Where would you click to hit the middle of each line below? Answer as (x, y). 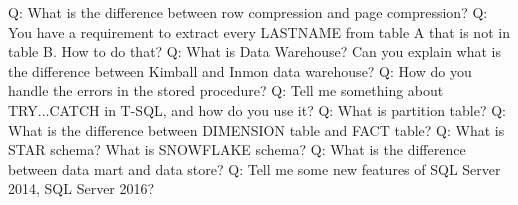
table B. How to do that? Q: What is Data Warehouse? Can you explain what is (254, 51)
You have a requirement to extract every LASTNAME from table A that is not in (259, 31)
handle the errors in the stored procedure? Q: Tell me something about (226, 90)
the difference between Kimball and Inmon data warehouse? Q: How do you (240, 70)
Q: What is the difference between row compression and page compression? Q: (248, 12)
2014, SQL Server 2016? (81, 188)
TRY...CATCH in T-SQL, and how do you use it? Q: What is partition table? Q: (257, 109)
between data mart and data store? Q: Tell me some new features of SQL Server (254, 168)
